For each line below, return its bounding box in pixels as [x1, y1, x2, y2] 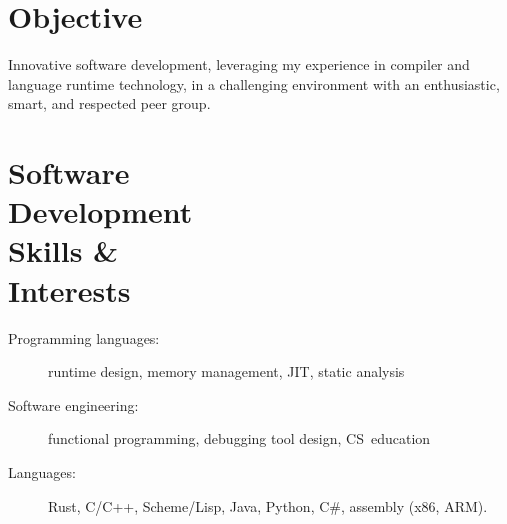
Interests [8, 269, 131, 310]
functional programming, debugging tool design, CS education [48, 428, 431, 449]
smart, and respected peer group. [8, 93, 211, 114]
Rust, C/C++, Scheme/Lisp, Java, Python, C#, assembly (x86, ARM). [48, 495, 488, 516]
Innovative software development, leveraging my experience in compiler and [8, 54, 470, 75]
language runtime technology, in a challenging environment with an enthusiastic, [8, 73, 500, 94]
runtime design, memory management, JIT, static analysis [48, 361, 405, 382]
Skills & [8, 230, 119, 271]
